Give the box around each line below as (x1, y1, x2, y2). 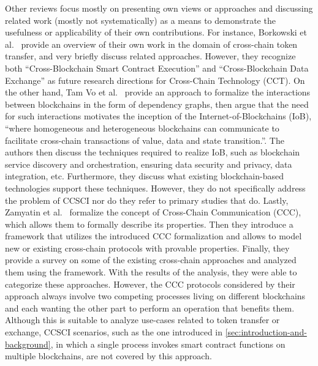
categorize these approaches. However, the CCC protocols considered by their (5, 277, 295, 290)
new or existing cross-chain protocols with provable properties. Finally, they (5, 241, 290, 254)
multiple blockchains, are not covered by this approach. (5, 349, 212, 362)
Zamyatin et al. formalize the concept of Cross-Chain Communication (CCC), (5, 206, 301, 218)
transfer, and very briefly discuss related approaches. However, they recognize (5, 50, 296, 62)
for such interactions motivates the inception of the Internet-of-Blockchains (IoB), (5, 110, 312, 122)
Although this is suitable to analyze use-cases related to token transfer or (5, 313, 280, 326)
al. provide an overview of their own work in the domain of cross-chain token (5, 37, 298, 50)
